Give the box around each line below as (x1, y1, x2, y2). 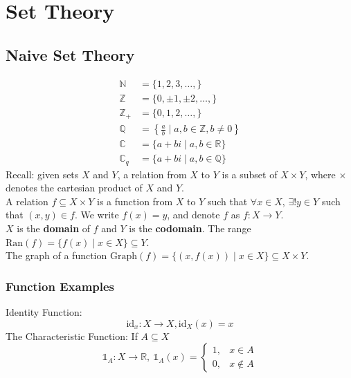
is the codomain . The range (129, 221, 251, 236)
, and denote (167, 207, 220, 222)
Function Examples (6, 277, 115, 294)
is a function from (97, 193, 173, 208)
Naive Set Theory (6, 44, 135, 65)
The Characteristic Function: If (6, 328, 138, 343)
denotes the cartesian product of (6, 180, 143, 195)
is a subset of (222, 167, 278, 181)
